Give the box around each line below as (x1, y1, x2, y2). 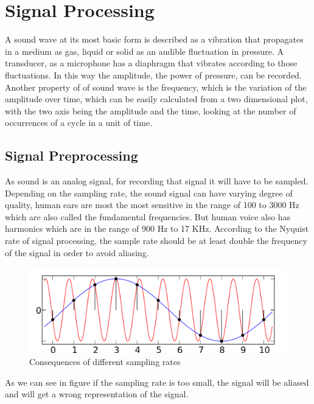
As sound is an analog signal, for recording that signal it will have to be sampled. (5, 175, 309, 187)
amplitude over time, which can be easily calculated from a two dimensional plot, (5, 92, 308, 105)
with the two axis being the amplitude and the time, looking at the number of (5, 104, 296, 117)
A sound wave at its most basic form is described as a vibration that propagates (5, 33, 304, 46)
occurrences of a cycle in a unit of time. (5, 116, 153, 129)
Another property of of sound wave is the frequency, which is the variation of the (5, 80, 307, 93)
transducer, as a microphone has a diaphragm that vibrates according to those (5, 57, 298, 69)
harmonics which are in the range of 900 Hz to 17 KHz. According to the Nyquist (5, 222, 309, 235)
